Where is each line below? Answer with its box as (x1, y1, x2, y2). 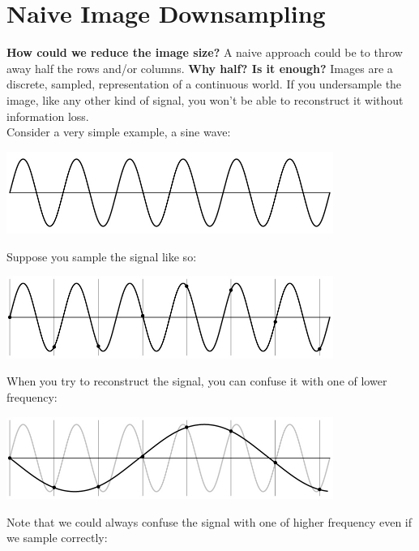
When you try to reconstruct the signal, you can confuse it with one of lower (6, 372, 387, 390)
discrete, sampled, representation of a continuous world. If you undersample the (6, 75, 402, 93)
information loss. (6, 107, 89, 124)
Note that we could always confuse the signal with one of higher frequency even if (6, 513, 413, 530)
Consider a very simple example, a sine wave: (6, 123, 231, 140)
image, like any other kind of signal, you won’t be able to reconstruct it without (6, 91, 404, 108)
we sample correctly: (6, 529, 108, 546)
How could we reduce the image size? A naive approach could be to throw (6, 44, 403, 61)
